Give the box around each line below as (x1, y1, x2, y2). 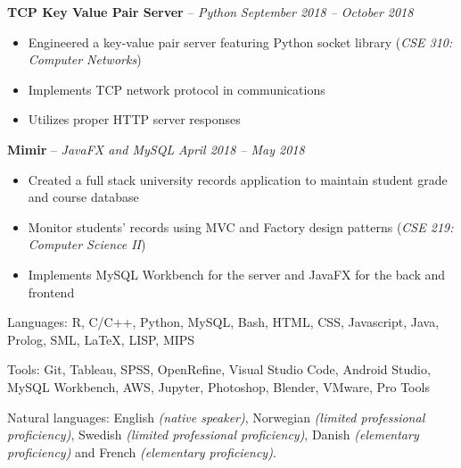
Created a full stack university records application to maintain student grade (28, 170, 448, 188)
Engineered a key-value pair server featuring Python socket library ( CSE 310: (28, 32, 453, 51)
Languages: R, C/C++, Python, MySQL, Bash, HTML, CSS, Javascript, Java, (7, 313, 440, 331)
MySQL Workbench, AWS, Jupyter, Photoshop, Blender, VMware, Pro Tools (7, 377, 430, 396)
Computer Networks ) (28, 50, 142, 69)
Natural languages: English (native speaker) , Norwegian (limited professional (7, 407, 425, 426)
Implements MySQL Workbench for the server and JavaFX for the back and (28, 264, 446, 283)
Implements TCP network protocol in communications (28, 79, 325, 98)
